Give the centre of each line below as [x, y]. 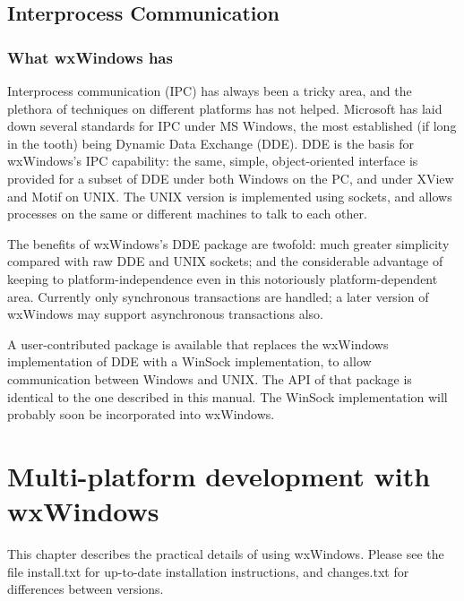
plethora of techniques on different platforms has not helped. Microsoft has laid [225, 108]
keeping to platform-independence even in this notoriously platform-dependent [223, 278]
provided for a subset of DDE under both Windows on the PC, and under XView [231, 178]
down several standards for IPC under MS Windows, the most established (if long [232, 126]
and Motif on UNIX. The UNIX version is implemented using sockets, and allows [230, 196]
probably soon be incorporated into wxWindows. [141, 414]
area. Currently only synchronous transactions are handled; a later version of [218, 296]
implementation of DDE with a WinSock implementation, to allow [189, 361]
